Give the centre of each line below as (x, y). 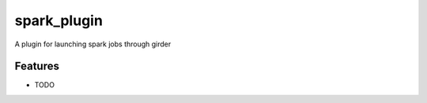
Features (37, 66)
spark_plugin (59, 20)
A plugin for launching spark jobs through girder (93, 44)
